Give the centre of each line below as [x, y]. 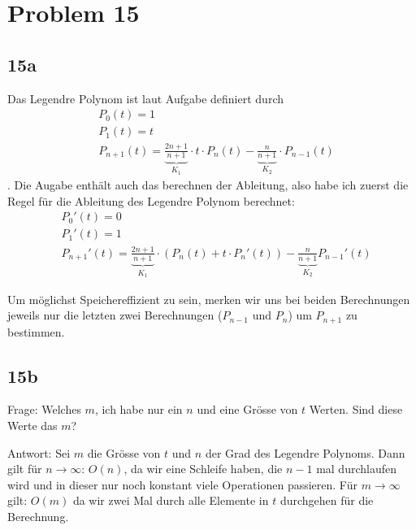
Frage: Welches [44, 409]
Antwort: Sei [39, 452]
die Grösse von [124, 452]
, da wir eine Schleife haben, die [203, 469]
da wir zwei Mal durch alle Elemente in [171, 500]
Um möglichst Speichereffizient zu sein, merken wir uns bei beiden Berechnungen [209, 299]
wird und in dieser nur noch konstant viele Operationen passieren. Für [182, 484]
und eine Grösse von [247, 409]
